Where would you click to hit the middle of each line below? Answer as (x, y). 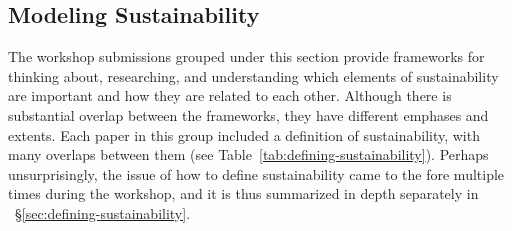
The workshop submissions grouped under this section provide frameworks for (246, 56)
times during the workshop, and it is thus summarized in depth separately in (243, 193)
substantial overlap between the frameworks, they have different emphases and (248, 114)
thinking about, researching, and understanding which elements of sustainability (253, 75)
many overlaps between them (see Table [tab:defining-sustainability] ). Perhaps (248, 154)
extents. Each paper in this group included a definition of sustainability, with (244, 134)
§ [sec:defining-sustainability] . (102, 212)
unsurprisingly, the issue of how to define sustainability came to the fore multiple (256, 173)
